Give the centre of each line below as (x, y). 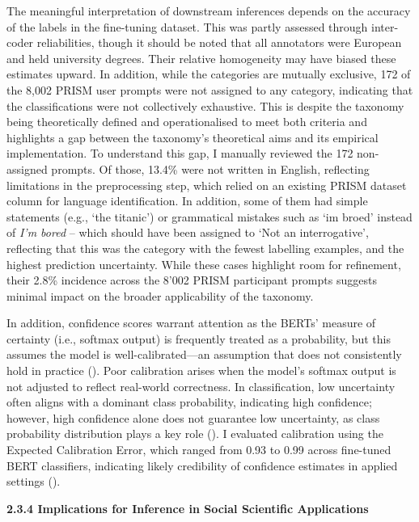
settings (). (34, 481)
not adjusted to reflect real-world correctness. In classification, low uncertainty (201, 386)
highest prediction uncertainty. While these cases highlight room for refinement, (204, 264)
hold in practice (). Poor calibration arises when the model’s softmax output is (201, 370)
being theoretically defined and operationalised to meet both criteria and (187, 122)
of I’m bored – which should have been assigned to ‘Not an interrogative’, (188, 232)
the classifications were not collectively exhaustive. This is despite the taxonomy (205, 105)
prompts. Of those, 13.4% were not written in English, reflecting (210, 168)
